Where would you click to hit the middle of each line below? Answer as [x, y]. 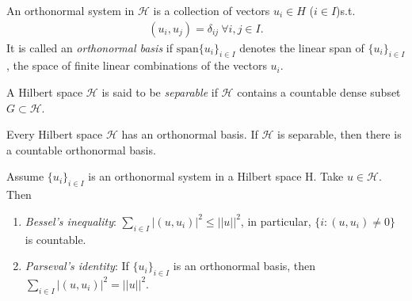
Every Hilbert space [55, 134]
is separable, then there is [340, 134]
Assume [25, 176]
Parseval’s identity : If [77, 266]
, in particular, [276, 221]
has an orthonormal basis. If [190, 134]
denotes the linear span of [302, 47]
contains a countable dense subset [319, 92]
